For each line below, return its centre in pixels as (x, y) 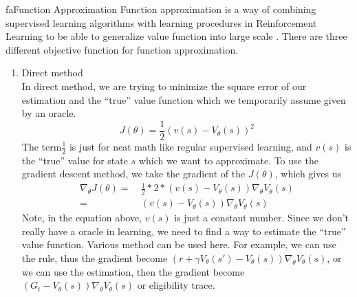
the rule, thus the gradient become (95, 258)
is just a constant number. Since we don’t (262, 218)
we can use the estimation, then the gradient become (133, 271)
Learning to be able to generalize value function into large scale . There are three (176, 36)
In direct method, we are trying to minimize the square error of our (164, 86)
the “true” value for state (75, 160)
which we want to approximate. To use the (228, 160)
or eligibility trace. (176, 285)
